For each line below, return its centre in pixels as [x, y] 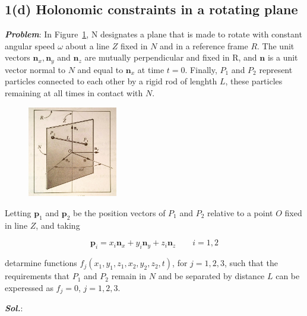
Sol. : [14, 308]
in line [16, 225]
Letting [18, 212]
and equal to [100, 69]
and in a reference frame [204, 45]
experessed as [29, 287]
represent [276, 69]
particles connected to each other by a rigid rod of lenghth [111, 81]
